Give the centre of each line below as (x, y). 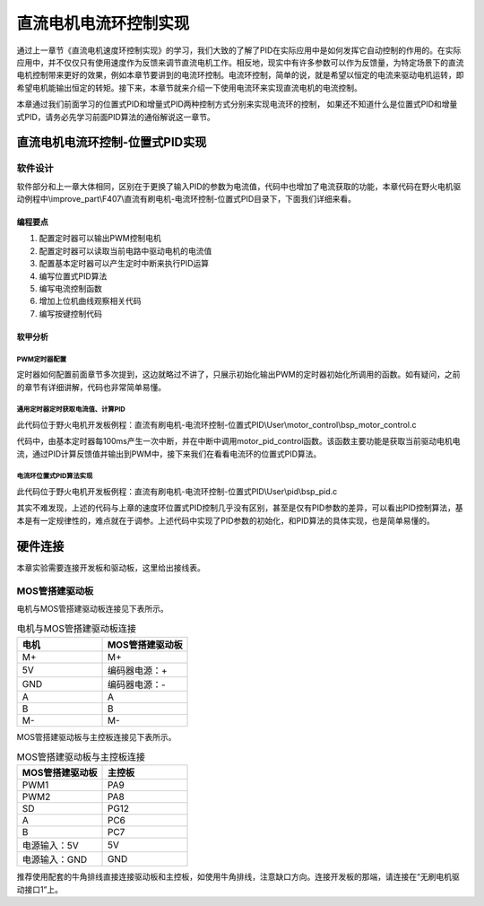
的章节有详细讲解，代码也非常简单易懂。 (91, 387)
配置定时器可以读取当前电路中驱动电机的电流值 (125, 250)
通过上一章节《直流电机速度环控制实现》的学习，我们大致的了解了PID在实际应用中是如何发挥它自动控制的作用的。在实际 (239, 50)
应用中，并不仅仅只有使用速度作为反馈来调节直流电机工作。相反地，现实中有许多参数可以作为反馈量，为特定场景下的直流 (240, 62)
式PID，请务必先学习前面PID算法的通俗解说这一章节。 (116, 117)
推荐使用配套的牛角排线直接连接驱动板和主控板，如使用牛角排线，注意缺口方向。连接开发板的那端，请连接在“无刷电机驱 (238, 877)
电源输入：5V (51, 846)
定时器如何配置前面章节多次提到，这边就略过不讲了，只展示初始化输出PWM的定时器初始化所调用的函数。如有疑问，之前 (238, 375)
